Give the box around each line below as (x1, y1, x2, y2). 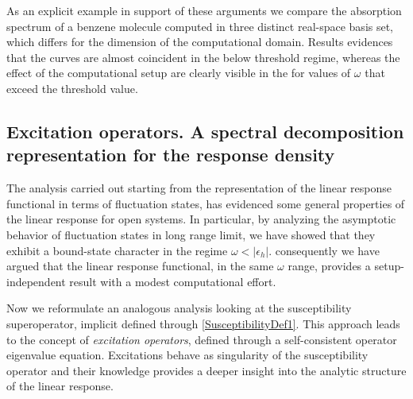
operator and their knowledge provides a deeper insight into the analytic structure (6, 362, 407, 378)
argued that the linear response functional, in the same (6, 258, 274, 274)
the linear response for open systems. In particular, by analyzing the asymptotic (6, 211, 396, 227)
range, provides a (288, 258, 371, 274)
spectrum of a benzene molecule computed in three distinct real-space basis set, (6, 17, 394, 34)
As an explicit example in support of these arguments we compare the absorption (6, 2, 402, 18)
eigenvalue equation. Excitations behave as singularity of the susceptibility (6, 347, 369, 363)
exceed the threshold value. (6, 79, 138, 96)
